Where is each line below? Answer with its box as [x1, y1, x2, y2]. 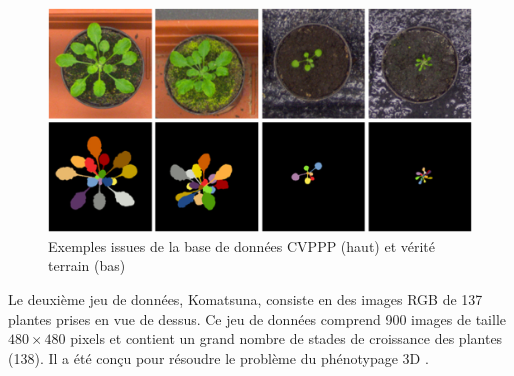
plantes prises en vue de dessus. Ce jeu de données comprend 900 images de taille [8, 308, 507, 329]
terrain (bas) [48, 255, 126, 276]
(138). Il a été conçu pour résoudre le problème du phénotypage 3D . [8, 347, 429, 368]
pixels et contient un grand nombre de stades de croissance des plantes [70, 328, 503, 349]
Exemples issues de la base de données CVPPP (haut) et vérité [48, 235, 436, 256]
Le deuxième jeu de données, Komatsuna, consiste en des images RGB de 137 [8, 289, 483, 309]
